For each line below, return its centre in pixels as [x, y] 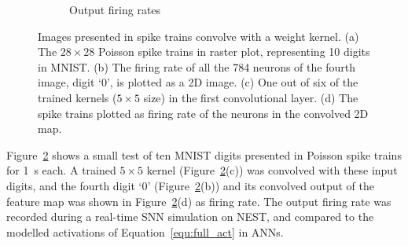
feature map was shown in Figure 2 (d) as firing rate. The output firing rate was [199, 201]
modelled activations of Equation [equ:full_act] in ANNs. [145, 231]
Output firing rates [115, 9]
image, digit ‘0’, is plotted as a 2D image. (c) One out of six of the [198, 82]
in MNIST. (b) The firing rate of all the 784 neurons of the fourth [197, 66]
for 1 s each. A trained [61, 170]
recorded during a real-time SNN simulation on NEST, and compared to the [190, 217]
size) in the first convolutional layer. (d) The [251, 97]
